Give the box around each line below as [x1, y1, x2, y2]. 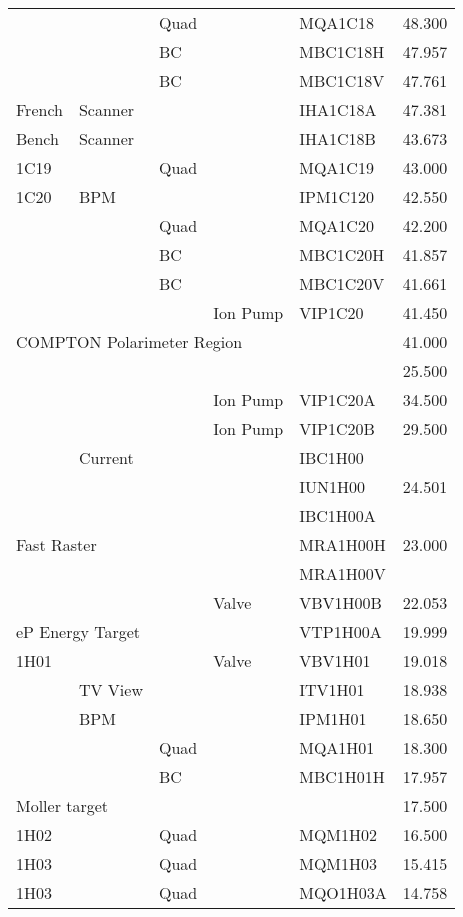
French [16, 98, 63, 121]
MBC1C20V [299, 272, 385, 295]
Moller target [16, 794, 109, 817]
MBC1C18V [299, 69, 385, 92]
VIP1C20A [299, 388, 376, 411]
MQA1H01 [299, 736, 375, 759]
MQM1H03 [299, 852, 378, 875]
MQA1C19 [299, 156, 374, 179]
